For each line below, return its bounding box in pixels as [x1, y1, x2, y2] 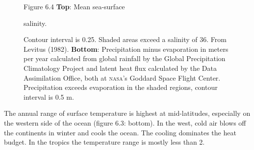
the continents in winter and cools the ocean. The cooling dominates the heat [4, 127, 236, 137]
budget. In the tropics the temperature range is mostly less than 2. [4, 137, 205, 147]
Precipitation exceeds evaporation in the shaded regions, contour [24, 82, 218, 92]
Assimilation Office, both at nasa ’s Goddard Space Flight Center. [24, 72, 221, 83]
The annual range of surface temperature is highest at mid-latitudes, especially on [4, 108, 251, 118]
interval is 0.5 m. [24, 91, 74, 102]
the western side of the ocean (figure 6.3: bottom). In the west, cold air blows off [4, 117, 246, 128]
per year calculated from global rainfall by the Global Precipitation [24, 53, 226, 64]
